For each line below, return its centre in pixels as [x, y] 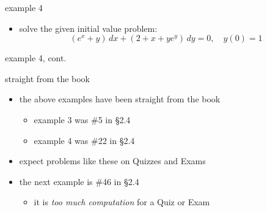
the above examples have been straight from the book [120, 99]
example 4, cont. [36, 58]
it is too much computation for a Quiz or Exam [122, 202]
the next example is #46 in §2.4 [79, 181]
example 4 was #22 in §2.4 [84, 140]
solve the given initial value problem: [88, 28]
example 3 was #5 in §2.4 [82, 119]
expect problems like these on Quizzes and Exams [112, 161]
